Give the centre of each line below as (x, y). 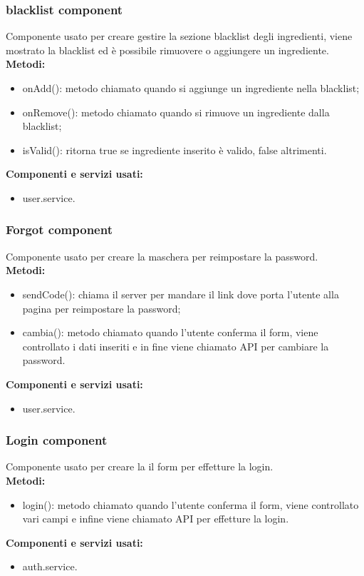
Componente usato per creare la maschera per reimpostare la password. (162, 256)
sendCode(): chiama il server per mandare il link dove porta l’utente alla (181, 294)
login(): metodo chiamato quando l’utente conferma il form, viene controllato (191, 504)
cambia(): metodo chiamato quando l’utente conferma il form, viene (170, 332)
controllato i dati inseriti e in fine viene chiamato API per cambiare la (176, 346)
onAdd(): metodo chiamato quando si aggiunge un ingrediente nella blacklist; (191, 88)
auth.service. (50, 566)
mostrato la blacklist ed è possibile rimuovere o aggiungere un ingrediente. (167, 50)
